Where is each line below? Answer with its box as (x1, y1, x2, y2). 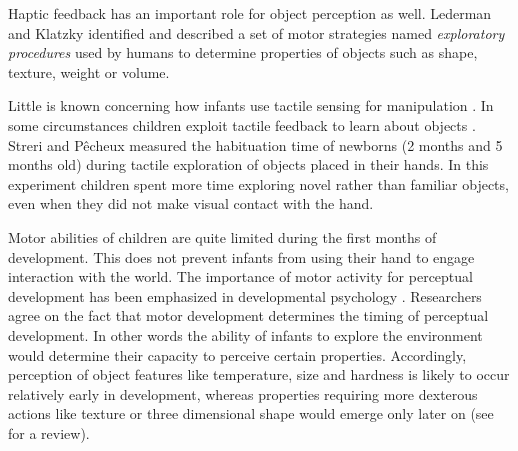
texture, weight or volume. (8, 61, 170, 82)
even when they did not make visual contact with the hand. (8, 193, 374, 214)
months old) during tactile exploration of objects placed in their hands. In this (8, 154, 489, 175)
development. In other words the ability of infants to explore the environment (8, 324, 483, 345)
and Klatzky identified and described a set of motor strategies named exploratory (8, 22, 505, 43)
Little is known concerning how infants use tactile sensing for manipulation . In (8, 95, 494, 116)
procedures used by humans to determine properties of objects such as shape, (8, 42, 478, 63)
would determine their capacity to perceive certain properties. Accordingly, (8, 344, 467, 365)
